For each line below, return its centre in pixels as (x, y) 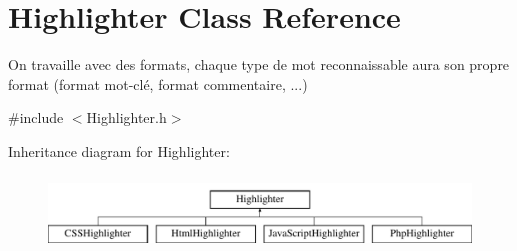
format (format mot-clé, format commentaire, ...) (158, 83)
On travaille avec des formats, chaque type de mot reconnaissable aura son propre (259, 64)
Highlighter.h (126, 117)
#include (36, 117)
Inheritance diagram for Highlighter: (119, 150)
